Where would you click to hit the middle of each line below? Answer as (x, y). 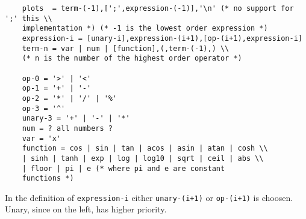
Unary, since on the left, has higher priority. (86, 209)
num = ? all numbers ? (67, 128)
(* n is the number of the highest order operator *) (132, 58)
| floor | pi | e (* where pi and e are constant (123, 168)
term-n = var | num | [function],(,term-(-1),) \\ (126, 48)
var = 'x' (42, 138)
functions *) (48, 178)
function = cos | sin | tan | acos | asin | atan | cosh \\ (145, 148)
